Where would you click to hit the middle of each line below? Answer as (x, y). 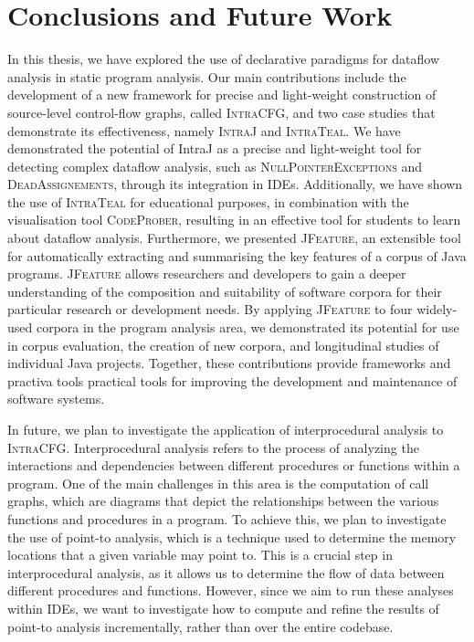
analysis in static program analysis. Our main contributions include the (207, 76)
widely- (437, 309)
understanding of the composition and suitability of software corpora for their (225, 291)
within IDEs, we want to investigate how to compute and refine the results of (223, 608)
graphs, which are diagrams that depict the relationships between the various (223, 501)
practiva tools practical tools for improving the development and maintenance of (232, 380)
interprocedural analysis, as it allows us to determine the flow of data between (226, 572)
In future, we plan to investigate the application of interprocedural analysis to (226, 429)
